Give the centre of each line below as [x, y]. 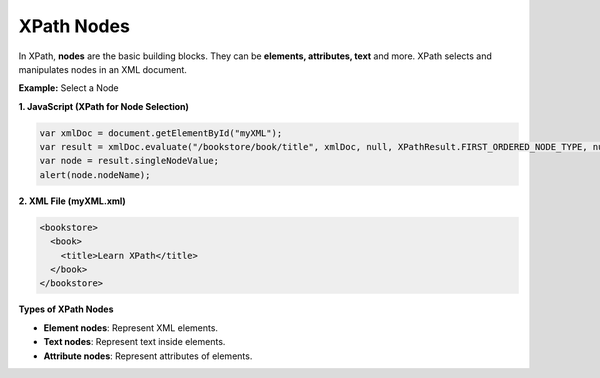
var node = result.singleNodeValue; [129, 161]
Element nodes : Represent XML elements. [131, 327]
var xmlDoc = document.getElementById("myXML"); [161, 133]
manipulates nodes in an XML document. [102, 69]
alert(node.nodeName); [95, 174]
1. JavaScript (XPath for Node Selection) [104, 106]
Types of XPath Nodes [66, 309]
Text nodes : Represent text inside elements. [134, 342]
